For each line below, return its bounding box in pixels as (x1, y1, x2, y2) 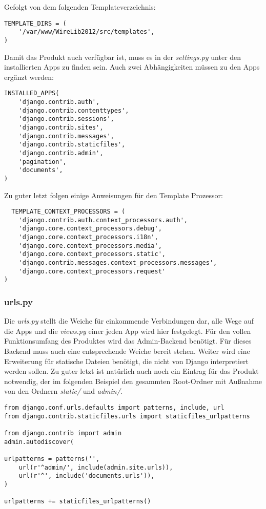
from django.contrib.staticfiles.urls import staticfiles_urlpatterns (4, 412, 250, 420)
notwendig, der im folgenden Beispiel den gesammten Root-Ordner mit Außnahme (4, 375, 262, 386)
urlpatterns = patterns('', (4, 455, 100, 462)
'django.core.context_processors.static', (18, 250, 166, 258)
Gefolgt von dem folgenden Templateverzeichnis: (4, 2, 156, 12)
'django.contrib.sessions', (18, 115, 114, 123)
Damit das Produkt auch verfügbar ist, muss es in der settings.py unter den (4, 51, 241, 62)
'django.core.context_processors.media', (18, 242, 162, 249)
